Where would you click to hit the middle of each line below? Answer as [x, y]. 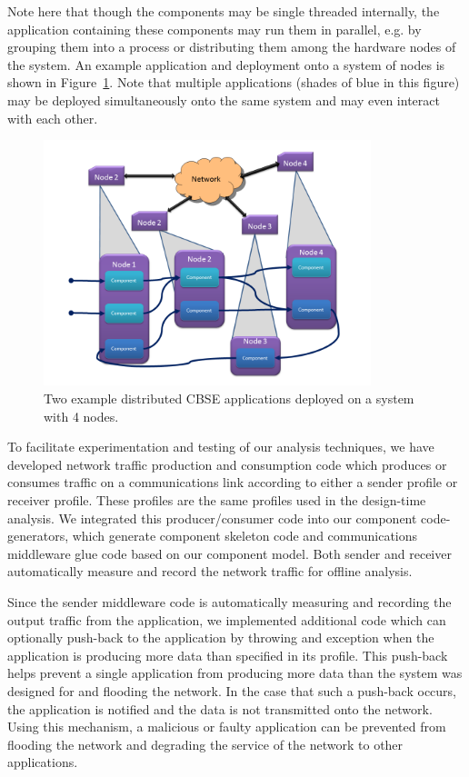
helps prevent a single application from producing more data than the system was [235, 673]
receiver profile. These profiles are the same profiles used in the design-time [217, 500]
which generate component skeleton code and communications [245, 536]
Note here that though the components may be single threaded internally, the [224, 11]
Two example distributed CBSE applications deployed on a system [229, 398]
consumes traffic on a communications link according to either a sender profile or [233, 482]
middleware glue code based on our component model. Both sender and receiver [230, 553]
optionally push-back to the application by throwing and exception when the [221, 638]
